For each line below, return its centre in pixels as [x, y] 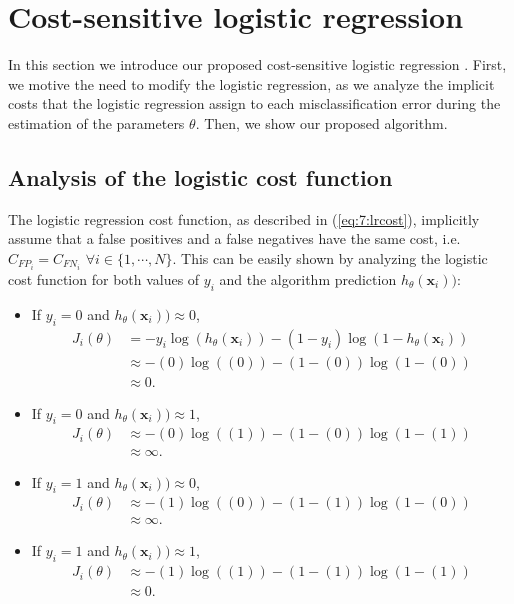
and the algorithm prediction [308, 278]
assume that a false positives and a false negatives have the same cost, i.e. [234, 238]
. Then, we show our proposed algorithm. [321, 122]
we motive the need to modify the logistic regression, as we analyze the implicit [251, 83]
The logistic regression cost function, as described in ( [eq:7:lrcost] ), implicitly [244, 218]
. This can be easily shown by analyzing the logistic [330, 257]
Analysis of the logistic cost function [200, 176]
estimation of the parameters [96, 122]
